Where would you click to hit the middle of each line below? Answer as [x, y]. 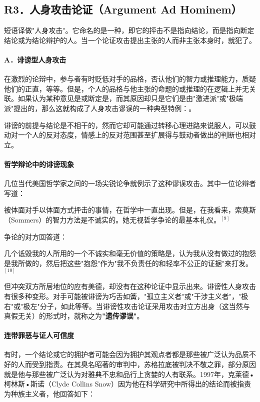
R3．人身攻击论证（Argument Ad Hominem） [123, 9]
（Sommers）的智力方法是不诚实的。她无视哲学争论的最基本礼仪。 [112, 219]
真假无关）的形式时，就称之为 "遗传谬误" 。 [74, 316]
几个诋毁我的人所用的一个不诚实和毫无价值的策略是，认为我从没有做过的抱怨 [130, 253]
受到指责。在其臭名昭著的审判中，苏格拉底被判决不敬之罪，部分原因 [144, 364]
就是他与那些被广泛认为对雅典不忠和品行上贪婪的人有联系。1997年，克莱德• [129, 374]
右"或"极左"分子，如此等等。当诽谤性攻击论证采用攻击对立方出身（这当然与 [127, 306]
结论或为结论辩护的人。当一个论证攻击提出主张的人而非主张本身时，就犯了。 [130, 40]
